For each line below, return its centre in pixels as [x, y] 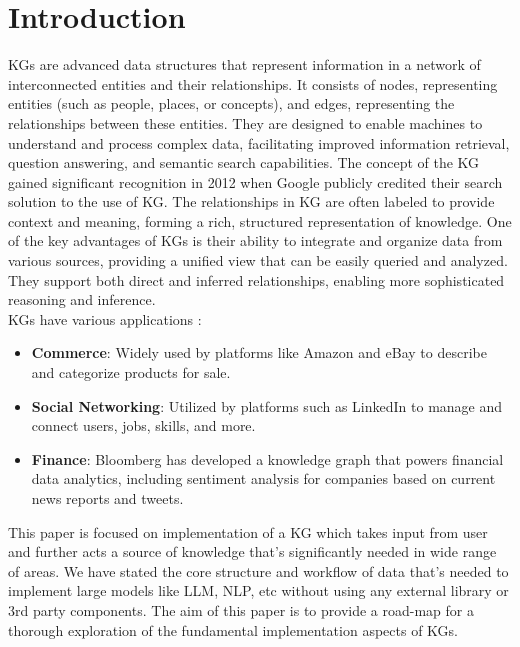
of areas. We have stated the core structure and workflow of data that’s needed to [258, 570]
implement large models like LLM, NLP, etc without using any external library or [258, 590]
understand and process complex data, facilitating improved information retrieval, [259, 142]
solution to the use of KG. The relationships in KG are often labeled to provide [251, 201]
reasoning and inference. [82, 299]
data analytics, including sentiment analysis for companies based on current [263, 478]
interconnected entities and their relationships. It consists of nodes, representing [253, 83]
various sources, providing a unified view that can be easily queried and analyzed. [258, 260]
